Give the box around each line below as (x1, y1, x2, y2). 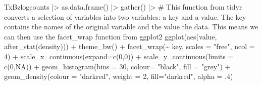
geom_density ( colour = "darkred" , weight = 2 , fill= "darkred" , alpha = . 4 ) (4, 71, 233, 81)
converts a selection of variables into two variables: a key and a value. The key (4, 11, 246, 22)
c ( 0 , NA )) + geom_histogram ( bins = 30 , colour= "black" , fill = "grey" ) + (4, 61, 231, 71)
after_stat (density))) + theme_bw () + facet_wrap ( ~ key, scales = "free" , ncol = (4, 41, 255, 52)
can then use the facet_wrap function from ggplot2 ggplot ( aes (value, (4, 31, 217, 41)
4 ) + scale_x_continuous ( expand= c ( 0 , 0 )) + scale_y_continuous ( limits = (4, 51, 234, 61)
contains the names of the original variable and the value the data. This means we (4, 21, 258, 32)
